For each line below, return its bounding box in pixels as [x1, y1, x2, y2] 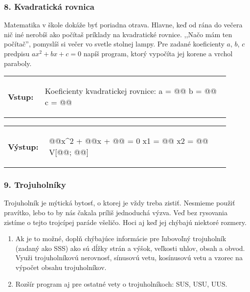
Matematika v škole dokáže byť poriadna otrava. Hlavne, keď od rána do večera [4, 20, 243, 30]
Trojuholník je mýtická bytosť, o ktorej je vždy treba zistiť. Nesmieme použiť [4, 198, 235, 208]
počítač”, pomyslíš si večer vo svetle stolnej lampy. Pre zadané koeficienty [4, 39, 225, 49]
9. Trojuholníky [4, 179, 66, 191]
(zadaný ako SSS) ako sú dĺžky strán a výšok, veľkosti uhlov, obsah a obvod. [15, 243, 245, 253]
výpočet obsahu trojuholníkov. [15, 262, 107, 272]
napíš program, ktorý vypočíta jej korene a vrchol [83, 48, 233, 58]
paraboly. [4, 58, 32, 68]
